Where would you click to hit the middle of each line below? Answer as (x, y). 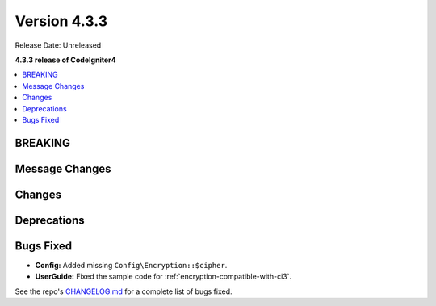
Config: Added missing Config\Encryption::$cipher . (131, 265)
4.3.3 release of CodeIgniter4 (65, 60)
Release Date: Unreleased (58, 45)
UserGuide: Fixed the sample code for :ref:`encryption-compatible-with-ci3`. (163, 277)
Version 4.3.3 (61, 21)
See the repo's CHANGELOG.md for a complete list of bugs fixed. (124, 291)
